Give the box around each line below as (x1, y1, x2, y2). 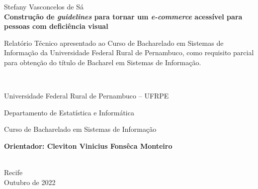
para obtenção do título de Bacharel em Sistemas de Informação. (4, 57, 201, 67)
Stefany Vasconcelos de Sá (4, 1, 84, 11)
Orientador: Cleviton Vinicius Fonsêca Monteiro (4, 140, 172, 151)
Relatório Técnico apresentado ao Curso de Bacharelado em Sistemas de (4, 37, 224, 48)
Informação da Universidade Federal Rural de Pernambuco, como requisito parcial (4, 47, 254, 58)
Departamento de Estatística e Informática (4, 107, 134, 117)
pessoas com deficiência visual (4, 21, 108, 31)
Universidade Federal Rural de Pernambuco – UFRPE (4, 91, 169, 101)
